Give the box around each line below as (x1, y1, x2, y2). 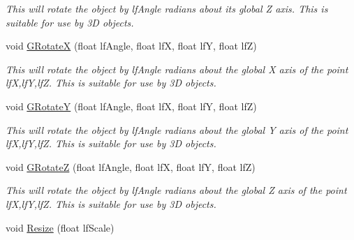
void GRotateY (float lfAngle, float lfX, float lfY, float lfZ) (6, 98, 257, 113)
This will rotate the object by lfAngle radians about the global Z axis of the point (6, 183, 347, 197)
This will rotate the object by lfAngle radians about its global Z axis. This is (6, 1, 328, 15)
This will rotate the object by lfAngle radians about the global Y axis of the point (6, 122, 348, 137)
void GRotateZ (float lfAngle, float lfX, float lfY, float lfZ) (6, 159, 256, 174)
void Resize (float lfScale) (6, 220, 115, 234)
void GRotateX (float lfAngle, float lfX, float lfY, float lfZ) (6, 38, 257, 53)
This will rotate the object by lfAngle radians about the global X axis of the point (6, 61, 348, 76)
